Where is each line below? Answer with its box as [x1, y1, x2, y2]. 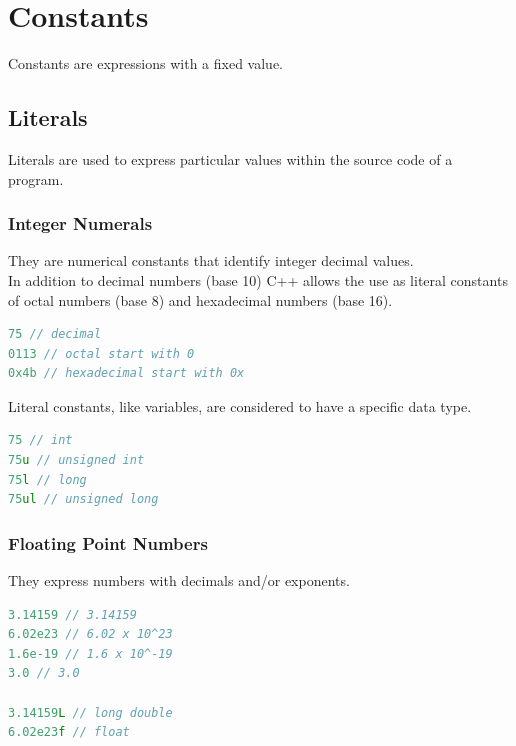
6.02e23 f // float [8, 725, 130, 740]
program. [8, 168, 64, 189]
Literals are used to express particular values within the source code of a [8, 148, 453, 169]
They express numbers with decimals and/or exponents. [8, 570, 350, 591]
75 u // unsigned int [8, 453, 145, 468]
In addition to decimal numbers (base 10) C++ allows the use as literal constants [8, 269, 508, 290]
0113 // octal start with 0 [8, 346, 195, 361]
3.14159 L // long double [8, 705, 173, 720]
